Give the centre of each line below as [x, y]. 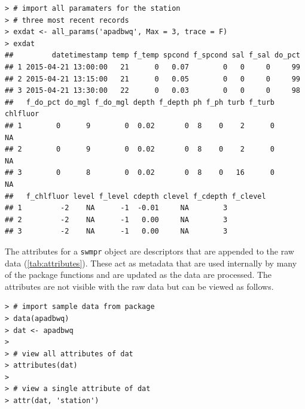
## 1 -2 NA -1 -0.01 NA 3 [116, 208]
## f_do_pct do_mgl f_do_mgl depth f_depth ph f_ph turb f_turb [140, 102]
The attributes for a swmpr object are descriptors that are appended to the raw [150, 251]
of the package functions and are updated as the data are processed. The [138, 275]
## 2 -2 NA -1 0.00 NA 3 [116, 219]
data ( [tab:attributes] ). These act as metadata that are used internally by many [151, 263]
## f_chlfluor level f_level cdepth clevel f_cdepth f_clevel [135, 196]
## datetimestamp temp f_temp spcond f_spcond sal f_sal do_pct [152, 55]
